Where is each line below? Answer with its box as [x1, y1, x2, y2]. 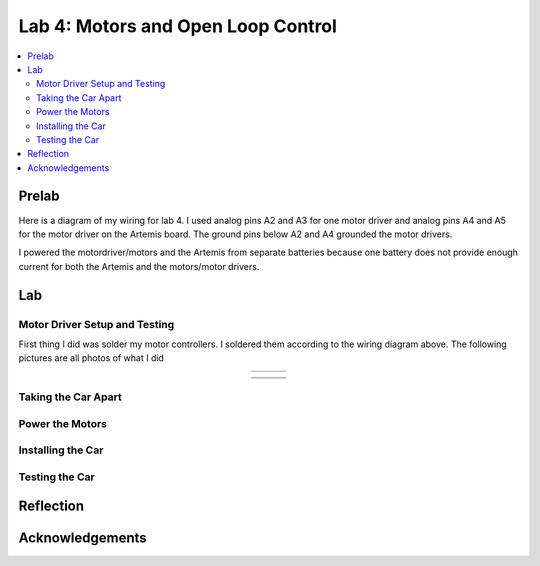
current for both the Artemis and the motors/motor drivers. [18, 260, 260, 272]
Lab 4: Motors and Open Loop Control [18, 15, 337, 37]
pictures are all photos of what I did [18, 352, 165, 364]
